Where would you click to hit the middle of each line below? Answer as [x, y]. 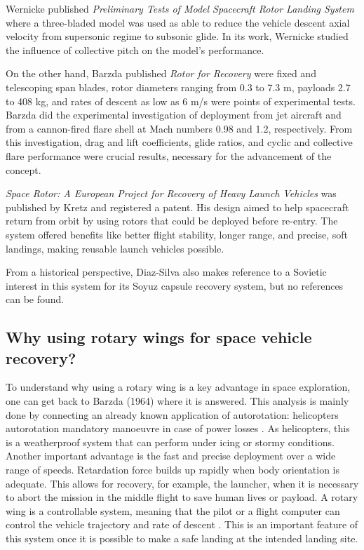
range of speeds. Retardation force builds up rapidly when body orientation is [173, 470]
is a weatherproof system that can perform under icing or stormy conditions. [170, 442]
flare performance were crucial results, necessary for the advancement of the [169, 155]
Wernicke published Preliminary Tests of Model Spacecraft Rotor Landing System [180, 8]
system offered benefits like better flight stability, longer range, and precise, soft [177, 234]
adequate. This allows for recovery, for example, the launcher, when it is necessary [182, 483]
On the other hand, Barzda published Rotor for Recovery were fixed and [161, 73]
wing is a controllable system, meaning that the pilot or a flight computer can [173, 510]
